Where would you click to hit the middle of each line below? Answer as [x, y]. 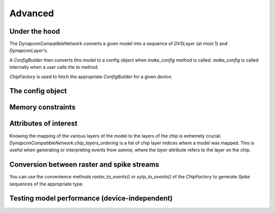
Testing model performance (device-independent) [91, 198]
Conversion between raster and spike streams [84, 165]
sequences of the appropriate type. [47, 184]
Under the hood [35, 31]
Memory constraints [43, 107]
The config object [38, 91]
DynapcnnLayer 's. [29, 50]
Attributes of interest [43, 124]
